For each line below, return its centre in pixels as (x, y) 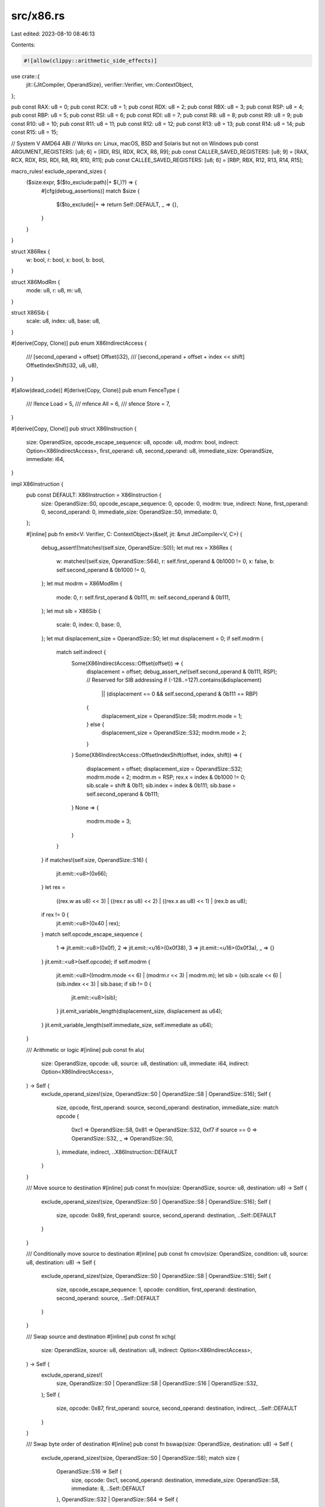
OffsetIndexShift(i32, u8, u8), (62, 365)
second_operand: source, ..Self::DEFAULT (108, 1298)
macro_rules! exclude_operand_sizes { (59, 171)
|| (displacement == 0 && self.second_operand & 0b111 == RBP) (180, 694)
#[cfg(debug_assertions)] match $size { (91, 190)
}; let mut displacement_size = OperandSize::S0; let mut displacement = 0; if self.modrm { (153, 638)
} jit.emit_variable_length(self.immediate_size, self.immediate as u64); (127, 1025)
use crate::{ (26, 76)
